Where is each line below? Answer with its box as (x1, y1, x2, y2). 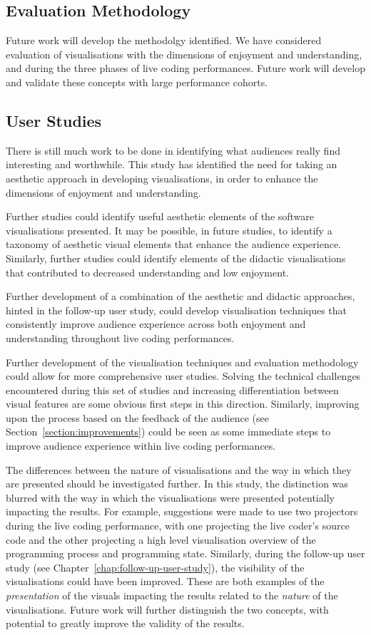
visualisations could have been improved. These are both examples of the (6, 574, 325, 589)
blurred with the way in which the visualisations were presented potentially (6, 490, 335, 505)
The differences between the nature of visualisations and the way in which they (6, 462, 352, 477)
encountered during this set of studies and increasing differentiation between (6, 382, 339, 397)
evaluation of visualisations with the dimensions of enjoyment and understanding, (6, 46, 362, 61)
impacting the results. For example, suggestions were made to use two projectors (6, 504, 358, 519)
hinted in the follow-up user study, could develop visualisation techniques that (6, 302, 347, 317)
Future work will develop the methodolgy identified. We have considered (6, 33, 322, 48)
